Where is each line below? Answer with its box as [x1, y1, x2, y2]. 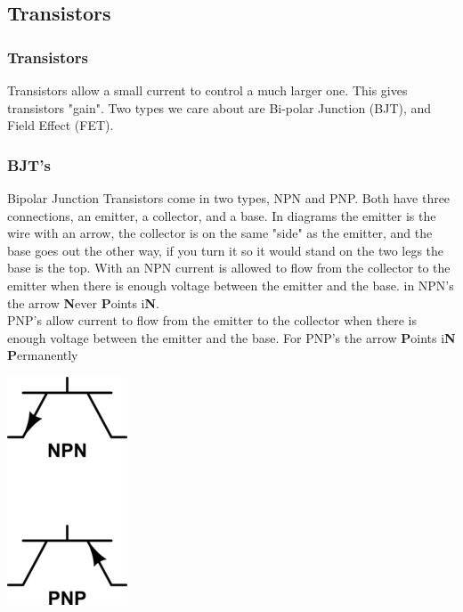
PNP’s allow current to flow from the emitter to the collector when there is [7, 311, 418, 330]
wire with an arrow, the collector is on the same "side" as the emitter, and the [7, 224, 433, 242]
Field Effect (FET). [7, 116, 114, 135]
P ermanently [7, 346, 78, 364]
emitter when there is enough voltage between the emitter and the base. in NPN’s [7, 275, 454, 294]
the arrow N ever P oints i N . [7, 293, 160, 312]
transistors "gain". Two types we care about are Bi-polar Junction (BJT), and [7, 98, 432, 117]
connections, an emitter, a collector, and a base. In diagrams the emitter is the [7, 206, 436, 224]
